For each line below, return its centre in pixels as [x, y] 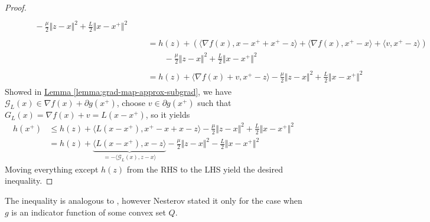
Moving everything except [52, 169]
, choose [131, 103]
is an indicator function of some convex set [89, 212]
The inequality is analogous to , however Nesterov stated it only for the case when [154, 201]
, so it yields [168, 115]
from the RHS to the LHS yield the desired [205, 169]
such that [214, 103]
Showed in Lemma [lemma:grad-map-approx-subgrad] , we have [118, 91]
